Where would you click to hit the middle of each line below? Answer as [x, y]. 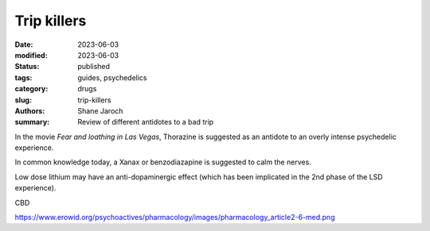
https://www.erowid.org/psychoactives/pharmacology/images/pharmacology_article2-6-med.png [175, 218]
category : [31, 89]
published [94, 67]
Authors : [30, 110]
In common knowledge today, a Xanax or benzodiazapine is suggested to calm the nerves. [163, 162]
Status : [27, 67]
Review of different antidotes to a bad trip [146, 122]
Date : [24, 44]
